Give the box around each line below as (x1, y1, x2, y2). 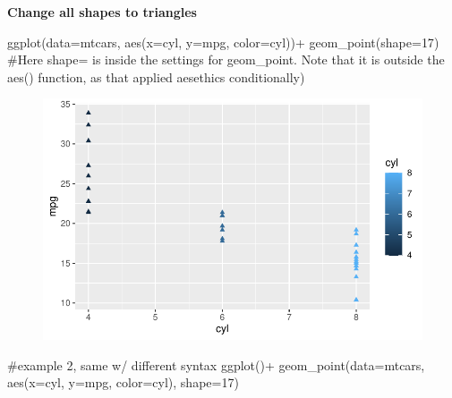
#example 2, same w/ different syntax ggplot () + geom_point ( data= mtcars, (7, 355, 425, 374)
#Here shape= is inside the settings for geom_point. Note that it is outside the (7, 50, 445, 69)
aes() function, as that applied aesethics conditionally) (7, 67, 305, 86)
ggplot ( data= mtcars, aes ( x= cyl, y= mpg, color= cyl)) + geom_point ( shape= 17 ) (7, 32, 439, 51)
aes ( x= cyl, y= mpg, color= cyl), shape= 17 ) (7, 373, 239, 392)
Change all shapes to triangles (7, 3, 197, 21)
